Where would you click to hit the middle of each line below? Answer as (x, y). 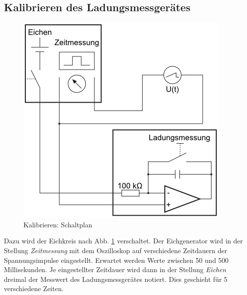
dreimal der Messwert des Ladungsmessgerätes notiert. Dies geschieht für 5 (116, 279)
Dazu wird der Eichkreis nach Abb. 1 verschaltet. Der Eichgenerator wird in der (123, 241)
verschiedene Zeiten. (34, 288)
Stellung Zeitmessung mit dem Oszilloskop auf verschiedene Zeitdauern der (116, 250)
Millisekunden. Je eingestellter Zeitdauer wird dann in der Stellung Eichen (115, 269)
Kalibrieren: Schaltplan (58, 224)
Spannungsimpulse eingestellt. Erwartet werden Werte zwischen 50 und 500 (116, 260)
